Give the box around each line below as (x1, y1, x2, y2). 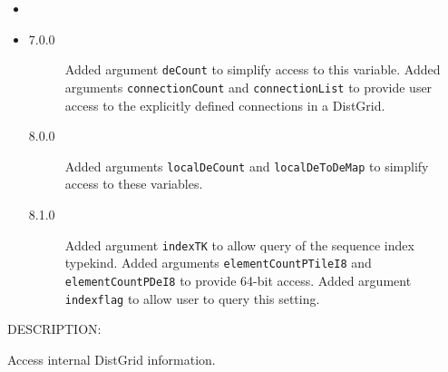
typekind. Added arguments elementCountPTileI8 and (64, 253, 372, 272)
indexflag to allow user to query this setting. (64, 289, 320, 308)
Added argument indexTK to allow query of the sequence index (64, 235, 414, 254)
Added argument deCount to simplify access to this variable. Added (64, 60, 441, 79)
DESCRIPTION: (7, 319, 102, 338)
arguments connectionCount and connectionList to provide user (64, 77, 433, 96)
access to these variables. (64, 174, 203, 193)
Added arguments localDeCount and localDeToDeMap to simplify (64, 156, 429, 175)
